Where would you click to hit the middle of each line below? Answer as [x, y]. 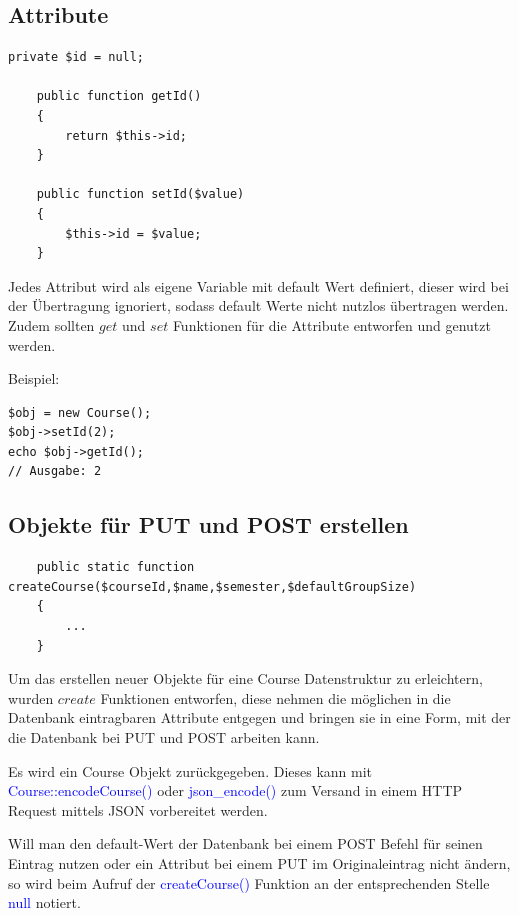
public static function [115, 567]
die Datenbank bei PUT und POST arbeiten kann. [164, 737]
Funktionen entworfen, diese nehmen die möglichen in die [275, 697]
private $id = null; [76, 57]
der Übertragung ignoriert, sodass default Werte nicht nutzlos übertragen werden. [258, 305]
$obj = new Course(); [80, 412]
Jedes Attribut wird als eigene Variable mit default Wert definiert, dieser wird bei [258, 285]
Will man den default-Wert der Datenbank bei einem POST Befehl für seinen [245, 843]
